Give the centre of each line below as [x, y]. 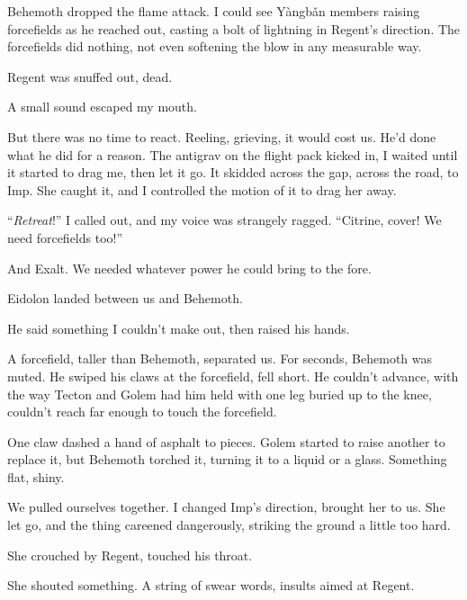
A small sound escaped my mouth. [102, 107]
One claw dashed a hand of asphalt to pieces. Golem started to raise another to [226, 441]
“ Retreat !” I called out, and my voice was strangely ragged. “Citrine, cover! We [225, 220]
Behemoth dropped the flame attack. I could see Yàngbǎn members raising [214, 11]
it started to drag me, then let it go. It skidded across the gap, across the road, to [233, 172]
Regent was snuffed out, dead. [90, 76]
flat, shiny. [36, 476]
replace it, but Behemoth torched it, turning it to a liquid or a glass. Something [227, 459]
